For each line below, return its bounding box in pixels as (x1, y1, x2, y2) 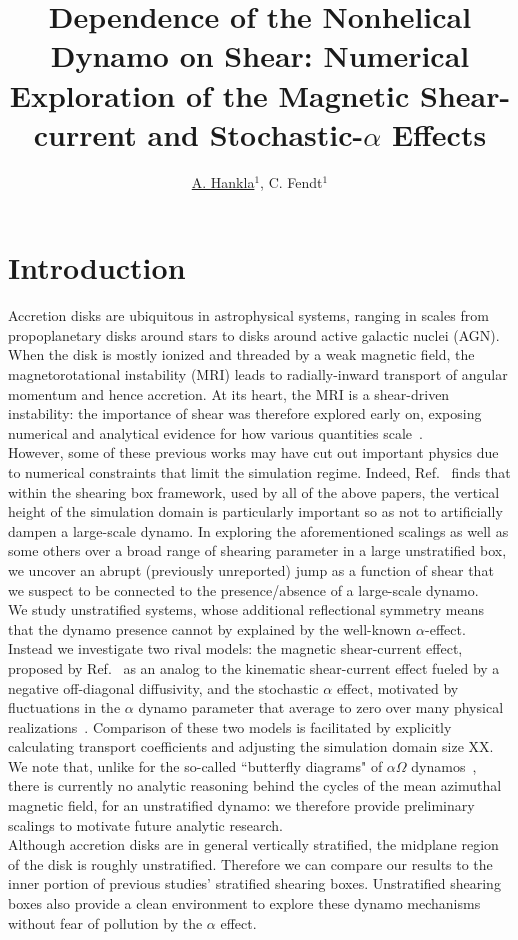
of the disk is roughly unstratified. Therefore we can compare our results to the (8, 853, 493, 874)
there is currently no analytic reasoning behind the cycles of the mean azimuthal (8, 775, 502, 796)
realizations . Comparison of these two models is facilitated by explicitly (8, 716, 452, 737)
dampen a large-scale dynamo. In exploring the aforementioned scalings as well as (8, 520, 509, 541)
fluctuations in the (8, 697, 121, 718)
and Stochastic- (147, 113, 364, 154)
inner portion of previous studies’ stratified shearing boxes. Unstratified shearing (8, 873, 501, 894)
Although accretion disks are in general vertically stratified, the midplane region (8, 834, 499, 855)
